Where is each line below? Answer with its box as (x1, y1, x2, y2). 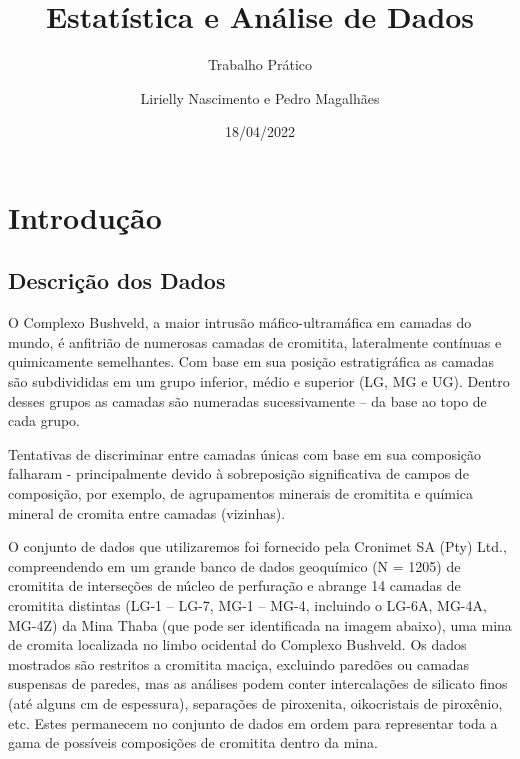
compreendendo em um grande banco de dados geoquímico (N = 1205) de (8, 555, 461, 576)
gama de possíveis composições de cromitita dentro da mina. (8, 732, 378, 753)
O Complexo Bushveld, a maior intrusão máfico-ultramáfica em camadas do (8, 312, 472, 333)
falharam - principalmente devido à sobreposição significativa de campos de (8, 463, 469, 484)
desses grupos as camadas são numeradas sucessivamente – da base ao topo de (8, 390, 487, 411)
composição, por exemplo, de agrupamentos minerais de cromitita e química (8, 483, 474, 504)
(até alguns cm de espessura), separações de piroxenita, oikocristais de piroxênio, (8, 692, 503, 713)
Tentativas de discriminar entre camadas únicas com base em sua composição (8, 443, 482, 464)
